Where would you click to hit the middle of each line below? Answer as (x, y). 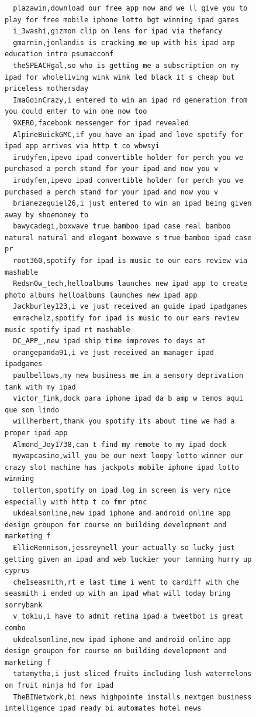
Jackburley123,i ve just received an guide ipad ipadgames (130, 307)
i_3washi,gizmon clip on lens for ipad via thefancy (118, 31)
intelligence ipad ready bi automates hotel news (103, 709)
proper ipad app (36, 433)
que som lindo (32, 410)
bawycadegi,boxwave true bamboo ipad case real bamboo (122, 226)
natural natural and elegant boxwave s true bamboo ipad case (128, 238)
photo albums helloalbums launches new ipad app (101, 295)
